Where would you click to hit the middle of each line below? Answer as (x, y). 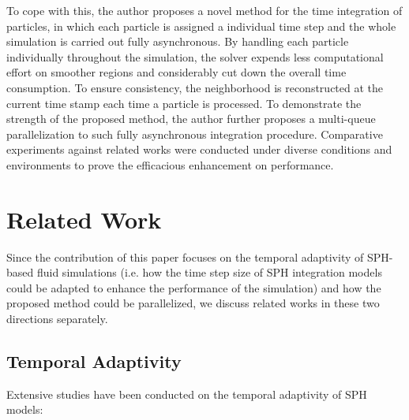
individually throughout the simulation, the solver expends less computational (195, 56)
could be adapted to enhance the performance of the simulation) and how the (194, 287)
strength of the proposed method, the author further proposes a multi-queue (191, 119)
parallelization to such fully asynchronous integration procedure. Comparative (195, 134)
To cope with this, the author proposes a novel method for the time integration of (204, 10)
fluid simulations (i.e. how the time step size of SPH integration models (209, 272)
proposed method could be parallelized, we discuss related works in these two (193, 303)
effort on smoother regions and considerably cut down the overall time (176, 72)
